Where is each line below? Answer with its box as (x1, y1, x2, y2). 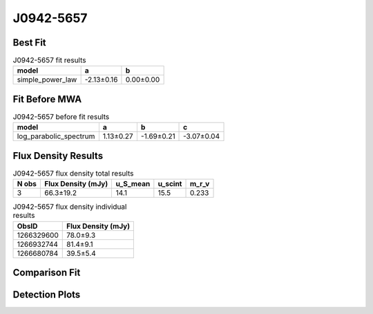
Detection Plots (12, 289, 81, 301)
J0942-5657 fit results (12, 55, 86, 65)
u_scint (157, 179, 182, 189)
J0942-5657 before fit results (12, 112, 110, 122)
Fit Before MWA (12, 93, 82, 105)
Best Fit (12, 37, 46, 48)
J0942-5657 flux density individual (12, 202, 127, 212)
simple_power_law (17, 75, 77, 84)
